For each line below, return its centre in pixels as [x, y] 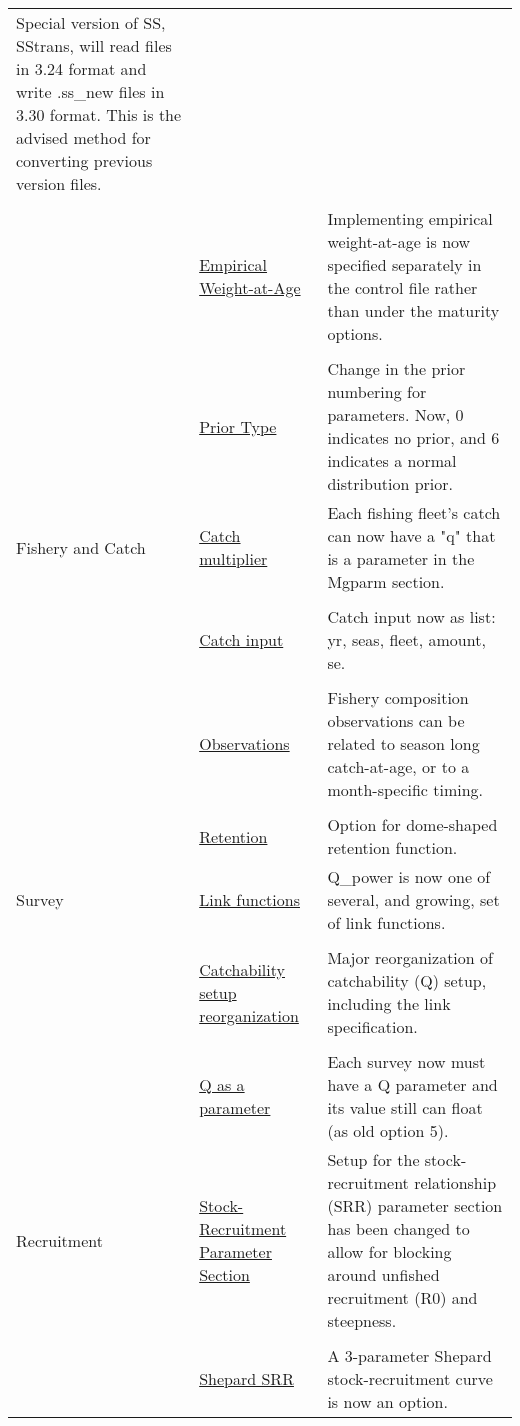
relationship [455, 1182]
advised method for [83, 137]
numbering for [377, 391]
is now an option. [387, 1401]
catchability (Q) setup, [407, 980]
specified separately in [404, 264]
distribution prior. [390, 483]
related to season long [403, 743]
